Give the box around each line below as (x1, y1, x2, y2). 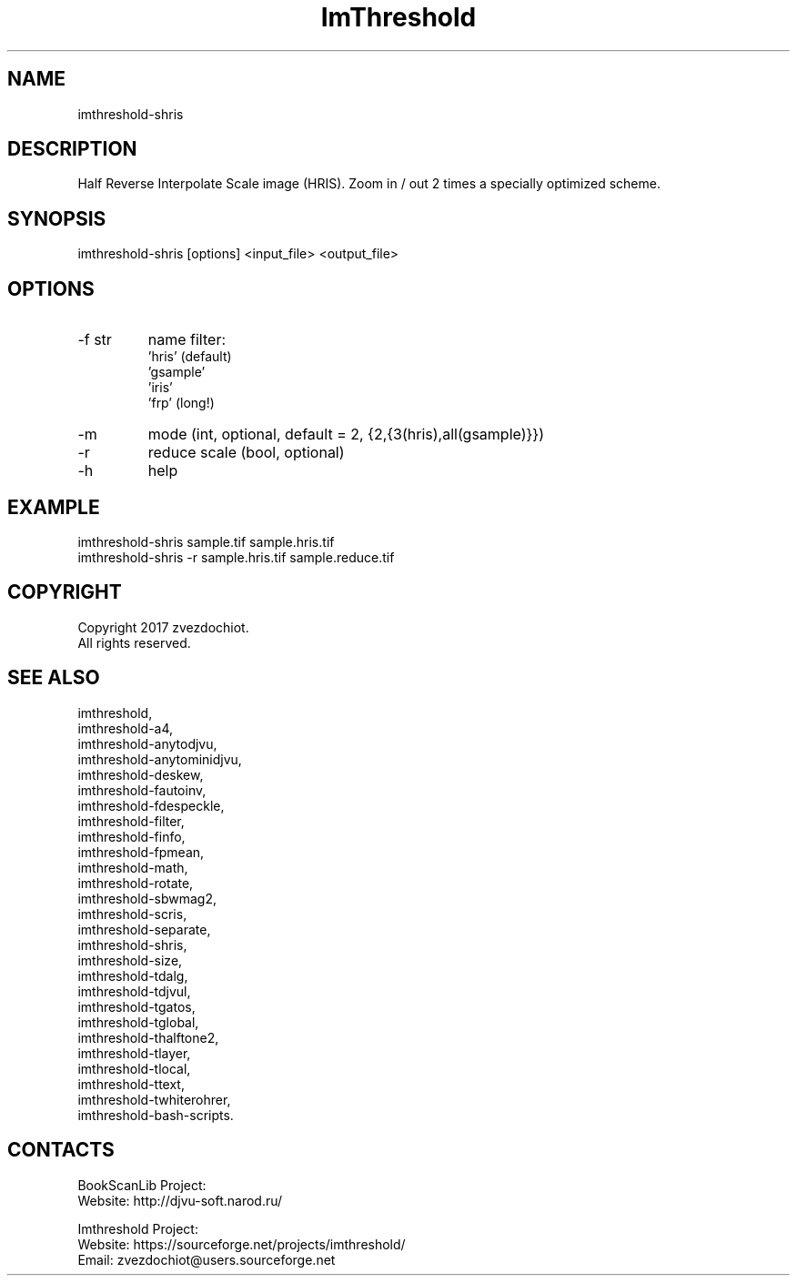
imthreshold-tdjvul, (77, 983, 191, 999)
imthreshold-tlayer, (77, 1045, 191, 1061)
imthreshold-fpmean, (77, 844, 205, 860)
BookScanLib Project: (77, 1177, 207, 1193)
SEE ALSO (7, 666, 100, 690)
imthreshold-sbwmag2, (77, 890, 217, 906)
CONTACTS (7, 1138, 115, 1162)
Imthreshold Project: (77, 1220, 198, 1237)
